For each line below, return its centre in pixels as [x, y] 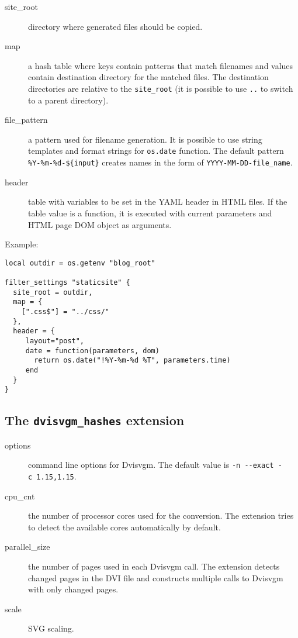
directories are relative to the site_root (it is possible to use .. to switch [161, 88]
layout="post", [55, 341]
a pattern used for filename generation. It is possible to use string [145, 139]
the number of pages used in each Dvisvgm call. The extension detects [154, 566]
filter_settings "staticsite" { [67, 282]
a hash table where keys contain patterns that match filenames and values [161, 65]
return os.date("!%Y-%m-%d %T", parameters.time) [132, 361]
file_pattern [26, 120]
